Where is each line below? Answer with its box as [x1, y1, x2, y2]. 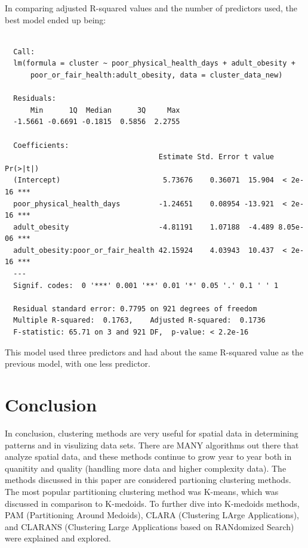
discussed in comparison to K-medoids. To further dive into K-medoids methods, [5, 497, 300, 509]
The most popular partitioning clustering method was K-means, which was [5, 485, 279, 497]
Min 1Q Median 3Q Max [30, 106, 180, 114]
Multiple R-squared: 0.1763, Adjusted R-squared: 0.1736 [13, 316, 266, 325]
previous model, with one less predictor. [5, 357, 150, 370]
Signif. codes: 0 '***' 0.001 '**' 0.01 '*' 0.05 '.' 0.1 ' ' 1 [13, 281, 279, 290]
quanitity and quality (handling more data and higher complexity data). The [5, 462, 287, 474]
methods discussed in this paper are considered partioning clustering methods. [5, 473, 291, 486]
